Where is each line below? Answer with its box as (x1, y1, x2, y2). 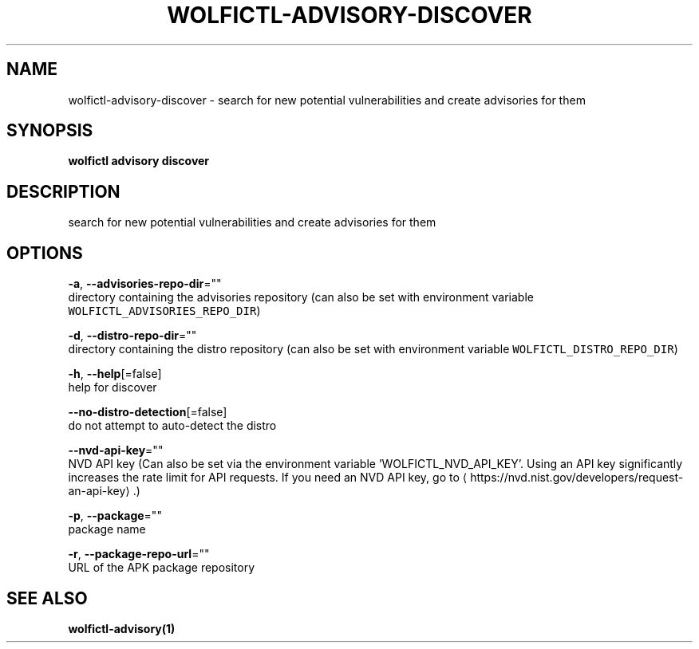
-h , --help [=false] (68, 367, 162, 381)
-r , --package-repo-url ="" (68, 547, 210, 561)
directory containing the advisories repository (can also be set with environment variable (68, 290, 534, 305)
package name (68, 522, 146, 537)
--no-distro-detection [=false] (68, 405, 227, 419)
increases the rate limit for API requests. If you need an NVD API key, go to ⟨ (68, 470, 468, 485)
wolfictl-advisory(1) (68, 621, 176, 635)
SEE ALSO (6, 588, 88, 608)
